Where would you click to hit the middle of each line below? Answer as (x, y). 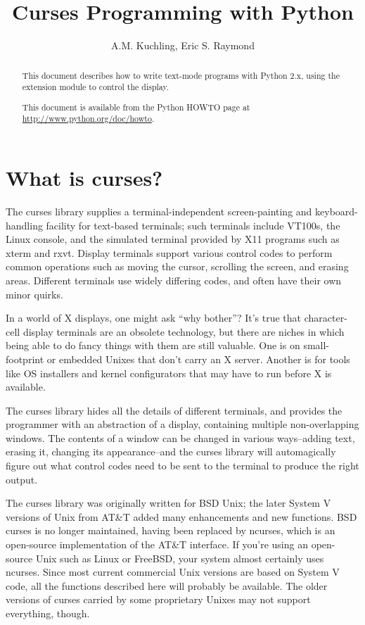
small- (316, 345)
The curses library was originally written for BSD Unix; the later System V (168, 503)
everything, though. (48, 613)
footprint (25, 359)
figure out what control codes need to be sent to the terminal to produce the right (182, 466)
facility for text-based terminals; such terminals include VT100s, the (193, 225)
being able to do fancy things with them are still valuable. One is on (153, 345)
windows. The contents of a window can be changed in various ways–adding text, (180, 437)
